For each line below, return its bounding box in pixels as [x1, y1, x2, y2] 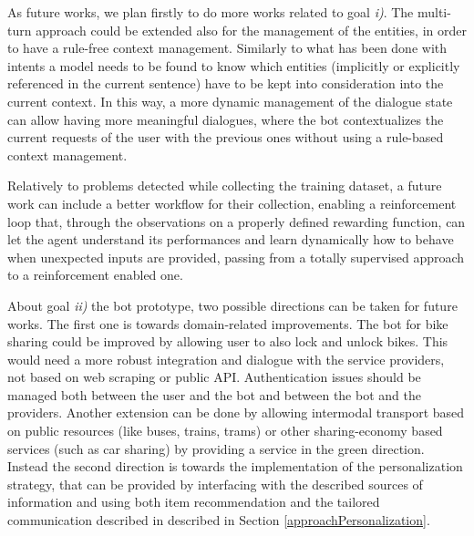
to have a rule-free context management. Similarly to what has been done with [7, 38, 448, 57]
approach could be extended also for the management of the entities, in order [36, 20, 467, 39]
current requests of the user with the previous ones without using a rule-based [7, 128, 444, 147]
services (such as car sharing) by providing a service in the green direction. [7, 438, 425, 458]
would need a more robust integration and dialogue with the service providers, [7, 349, 445, 368]
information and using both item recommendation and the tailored [7, 492, 380, 511]
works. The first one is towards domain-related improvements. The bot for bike [7, 314, 448, 333]
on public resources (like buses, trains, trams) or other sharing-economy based [7, 421, 443, 440]
